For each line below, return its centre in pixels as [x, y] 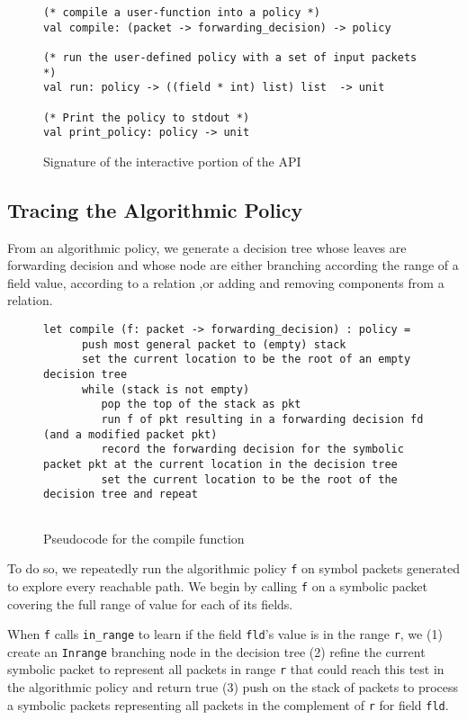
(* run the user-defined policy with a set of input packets [230, 57]
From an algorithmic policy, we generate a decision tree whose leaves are [207, 247]
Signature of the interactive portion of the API [172, 161]
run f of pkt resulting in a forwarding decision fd [262, 420]
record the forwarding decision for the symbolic [252, 450]
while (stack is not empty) [166, 389]
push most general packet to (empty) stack [214, 344]
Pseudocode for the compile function [144, 538]
